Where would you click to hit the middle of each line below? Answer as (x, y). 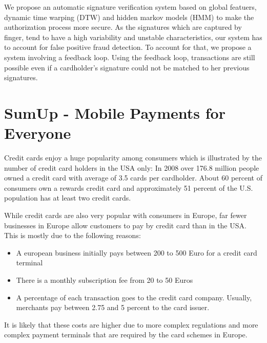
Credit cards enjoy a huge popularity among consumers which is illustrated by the (133, 158)
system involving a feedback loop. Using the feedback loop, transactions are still (130, 57)
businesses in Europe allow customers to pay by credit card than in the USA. (125, 225)
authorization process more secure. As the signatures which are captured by (123, 27)
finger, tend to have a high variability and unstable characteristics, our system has (133, 37)
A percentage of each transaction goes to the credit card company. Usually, (134, 297)
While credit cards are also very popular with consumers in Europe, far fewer (126, 215)
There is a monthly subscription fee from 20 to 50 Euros (105, 280)
